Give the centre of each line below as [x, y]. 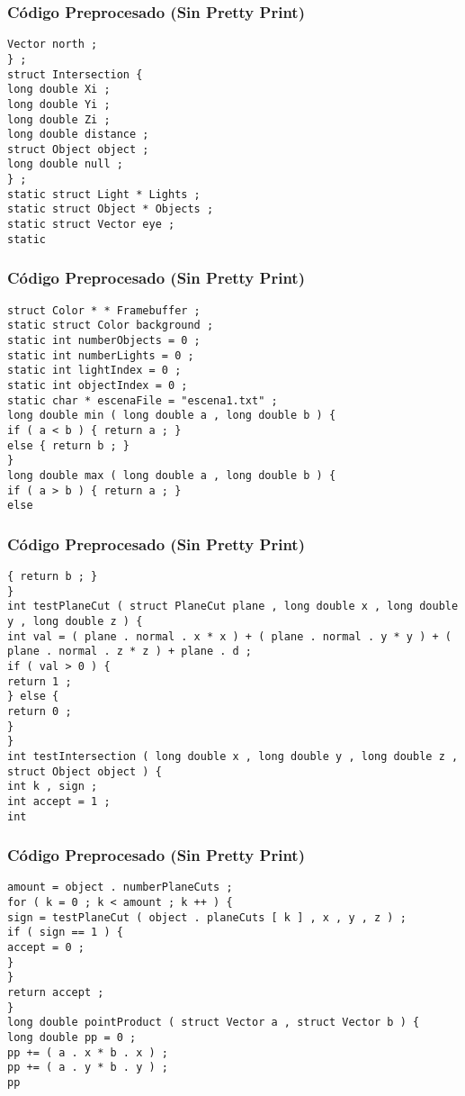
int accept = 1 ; [59, 801]
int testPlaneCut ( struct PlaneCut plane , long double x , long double [233, 607]
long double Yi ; [59, 104]
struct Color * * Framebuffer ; [104, 310]
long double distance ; [78, 135]
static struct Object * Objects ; [111, 209]
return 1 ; [40, 681]
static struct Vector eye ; [91, 225]
